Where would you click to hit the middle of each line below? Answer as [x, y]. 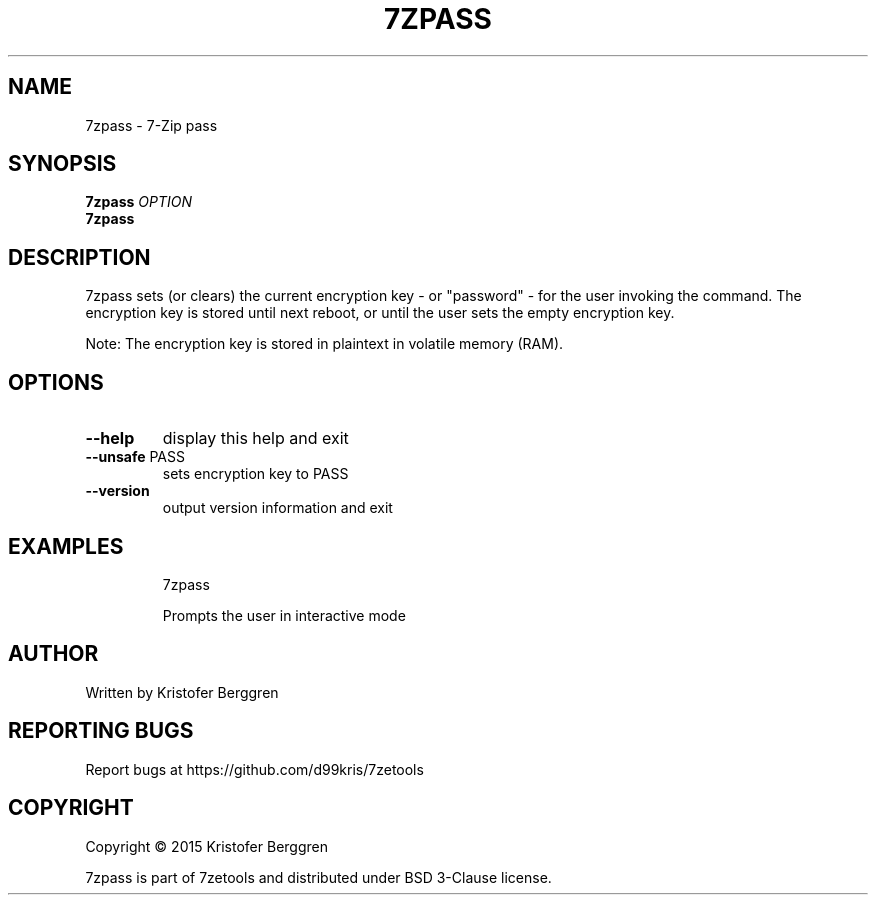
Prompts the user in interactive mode [284, 615]
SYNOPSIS [62, 164]
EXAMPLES [66, 546]
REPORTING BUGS [101, 731]
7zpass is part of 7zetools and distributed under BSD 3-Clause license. [318, 877]
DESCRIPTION [79, 257]
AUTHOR [53, 654]
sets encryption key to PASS [255, 474]
